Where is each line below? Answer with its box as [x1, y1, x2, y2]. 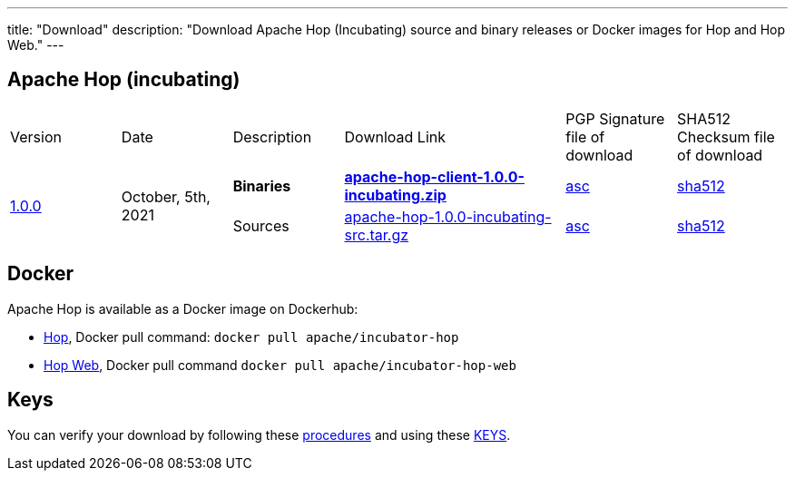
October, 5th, [121, 187, 211, 206]
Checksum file [677, 127, 775, 146]
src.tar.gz [344, 225, 409, 244]
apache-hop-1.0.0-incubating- [344, 207, 552, 226]
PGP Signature [565, 109, 665, 128]
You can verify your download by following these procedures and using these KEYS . [7, 426, 511, 443]
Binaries [232, 176, 291, 195]
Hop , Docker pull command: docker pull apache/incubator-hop [44, 328, 459, 345]
